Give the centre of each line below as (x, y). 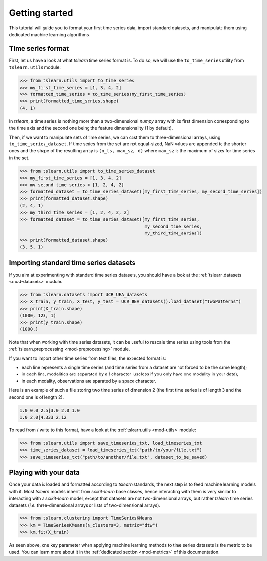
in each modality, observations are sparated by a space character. (89, 381)
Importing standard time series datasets (72, 263)
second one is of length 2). (37, 397)
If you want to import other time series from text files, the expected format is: (88, 358)
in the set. (19, 158)
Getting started (41, 13)
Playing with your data (44, 473)
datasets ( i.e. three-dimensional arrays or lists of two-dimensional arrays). (85, 505)
